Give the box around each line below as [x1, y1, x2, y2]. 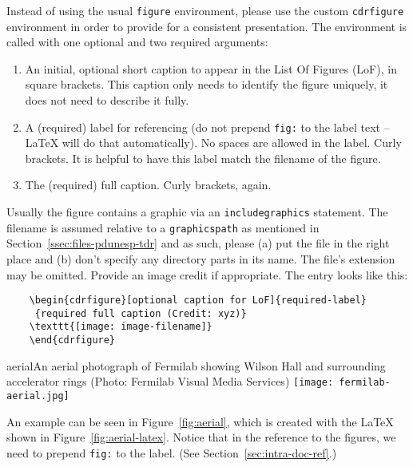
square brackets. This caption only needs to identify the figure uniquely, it [25, 76, 388, 93]
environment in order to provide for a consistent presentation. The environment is [6, 18, 407, 34]
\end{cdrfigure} [29, 334, 116, 346]
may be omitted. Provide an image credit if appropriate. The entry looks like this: [6, 266, 408, 283]
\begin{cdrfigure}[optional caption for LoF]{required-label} [29, 295, 367, 307]
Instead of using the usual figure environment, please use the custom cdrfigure [6, 2, 404, 18]
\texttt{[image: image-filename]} [29, 321, 212, 333]
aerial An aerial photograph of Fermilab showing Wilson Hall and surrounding [6, 357, 386, 374]
